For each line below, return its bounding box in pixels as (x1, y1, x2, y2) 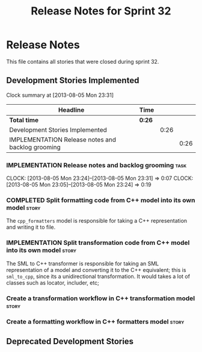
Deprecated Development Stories (6, 336, 134, 347)
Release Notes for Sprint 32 (31, 4, 171, 18)
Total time (9, 116, 39, 124)
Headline (58, 105, 85, 114)
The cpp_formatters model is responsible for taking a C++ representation (6, 217, 188, 224)
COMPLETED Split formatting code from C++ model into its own (6, 196, 195, 204)
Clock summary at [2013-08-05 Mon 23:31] (6, 91, 114, 99)
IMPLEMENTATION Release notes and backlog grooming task (6, 161, 187, 169)
